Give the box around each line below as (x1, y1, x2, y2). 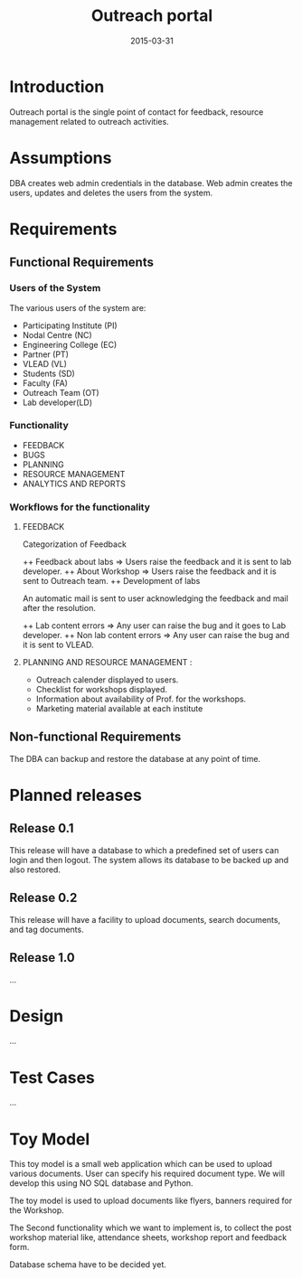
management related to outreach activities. (9, 116, 169, 127)
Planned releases (9, 785, 143, 805)
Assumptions (9, 147, 112, 168)
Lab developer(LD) (22, 397, 93, 408)
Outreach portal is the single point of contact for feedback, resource (9, 106, 264, 118)
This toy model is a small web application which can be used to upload (9, 1159, 273, 1170)
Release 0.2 (9, 890, 78, 906)
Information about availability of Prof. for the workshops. (35, 693, 247, 705)
